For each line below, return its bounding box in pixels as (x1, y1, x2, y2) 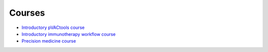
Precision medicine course (21, 38, 76, 44)
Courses (9, 7, 45, 18)
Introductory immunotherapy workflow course (21, 31, 116, 37)
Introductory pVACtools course (21, 25, 85, 30)
